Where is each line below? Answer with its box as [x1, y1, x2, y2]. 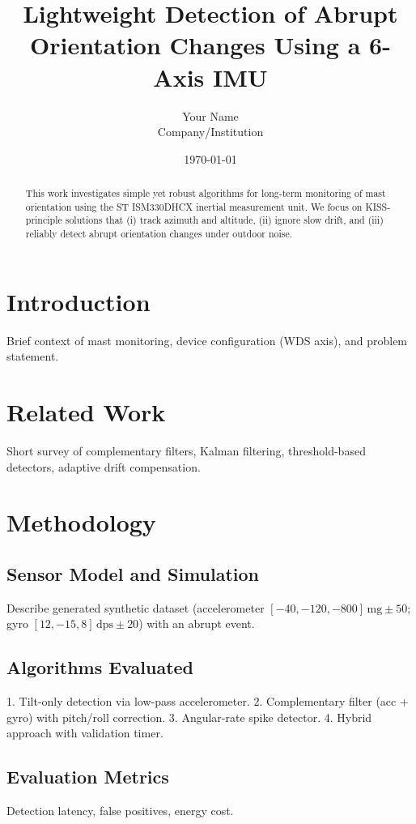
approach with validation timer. [6, 724, 163, 741]
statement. [6, 348, 59, 365]
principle [25, 213, 62, 227]
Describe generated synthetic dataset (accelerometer [6, 599, 265, 616]
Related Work [6, 395, 166, 429]
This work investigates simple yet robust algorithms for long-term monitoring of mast [25, 186, 386, 200]
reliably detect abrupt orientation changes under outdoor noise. [25, 227, 293, 241]
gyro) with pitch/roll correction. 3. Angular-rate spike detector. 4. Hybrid [6, 708, 372, 725]
